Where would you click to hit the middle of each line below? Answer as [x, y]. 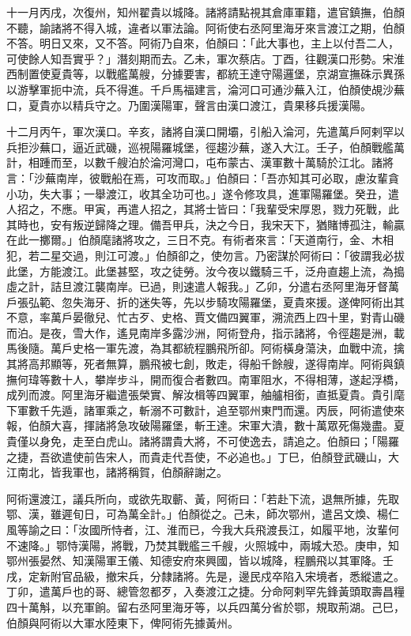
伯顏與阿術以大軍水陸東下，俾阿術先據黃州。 [123, 622]
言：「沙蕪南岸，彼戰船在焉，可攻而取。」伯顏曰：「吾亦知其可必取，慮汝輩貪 [203, 177]
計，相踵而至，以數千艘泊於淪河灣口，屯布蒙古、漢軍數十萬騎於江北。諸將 [200, 162]
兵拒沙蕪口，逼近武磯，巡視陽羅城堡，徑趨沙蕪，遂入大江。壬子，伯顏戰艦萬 [205, 147]
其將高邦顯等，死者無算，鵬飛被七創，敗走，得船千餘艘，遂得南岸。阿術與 [200, 364]
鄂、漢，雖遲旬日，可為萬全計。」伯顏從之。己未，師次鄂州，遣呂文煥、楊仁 [203, 514]
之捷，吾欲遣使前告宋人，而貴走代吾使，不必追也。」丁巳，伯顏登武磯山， [197, 456]
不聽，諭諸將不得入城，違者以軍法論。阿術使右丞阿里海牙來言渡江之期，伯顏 [205, 27]
